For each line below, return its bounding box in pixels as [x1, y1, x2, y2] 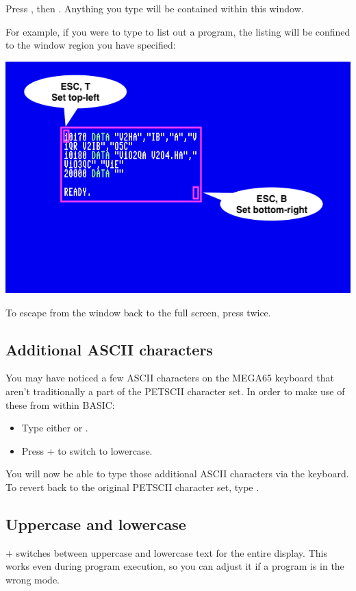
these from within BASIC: [5, 397, 115, 412]
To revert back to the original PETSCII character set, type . [5, 479, 259, 494]
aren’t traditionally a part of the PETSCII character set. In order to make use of [5, 383, 345, 398]
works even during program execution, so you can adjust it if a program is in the [5, 559, 344, 573]
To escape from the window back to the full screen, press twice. [5, 305, 271, 319]
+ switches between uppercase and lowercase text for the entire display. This [5, 545, 327, 559]
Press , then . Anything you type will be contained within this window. [5, 1, 304, 15]
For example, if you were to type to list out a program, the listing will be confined [5, 24, 351, 38]
